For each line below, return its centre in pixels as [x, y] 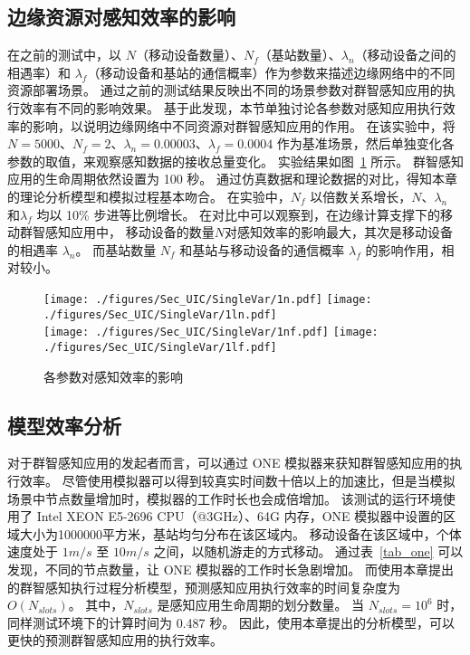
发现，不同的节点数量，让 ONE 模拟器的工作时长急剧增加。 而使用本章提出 [230, 569]
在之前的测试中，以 [64, 55]
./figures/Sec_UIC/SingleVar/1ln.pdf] [160, 314]
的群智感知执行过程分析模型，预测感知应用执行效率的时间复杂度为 [204, 587]
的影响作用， [403, 249]
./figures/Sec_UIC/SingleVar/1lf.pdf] [160, 347]
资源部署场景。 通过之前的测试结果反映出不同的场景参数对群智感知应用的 [225, 90]
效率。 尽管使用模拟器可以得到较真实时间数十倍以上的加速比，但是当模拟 [237, 480]
